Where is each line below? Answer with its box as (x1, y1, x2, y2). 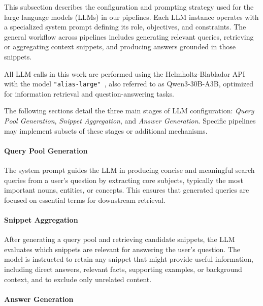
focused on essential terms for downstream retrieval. (4, 194, 166, 205)
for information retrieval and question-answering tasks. (4, 88, 174, 99)
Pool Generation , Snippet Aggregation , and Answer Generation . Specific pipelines (4, 115, 256, 126)
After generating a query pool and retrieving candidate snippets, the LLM (4, 234, 235, 244)
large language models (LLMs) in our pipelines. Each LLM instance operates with (4, 11, 259, 22)
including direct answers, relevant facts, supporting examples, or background (4, 263, 242, 274)
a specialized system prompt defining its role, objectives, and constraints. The (4, 21, 246, 32)
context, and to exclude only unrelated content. (4, 273, 152, 284)
